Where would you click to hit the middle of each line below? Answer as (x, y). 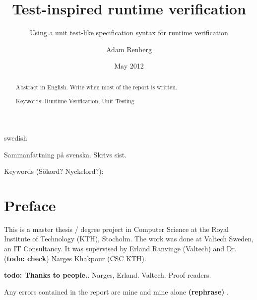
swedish (16, 137)
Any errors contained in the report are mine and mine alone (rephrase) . (116, 291)
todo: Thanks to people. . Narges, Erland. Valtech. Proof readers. (108, 275)
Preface (30, 205)
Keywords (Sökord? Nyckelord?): (54, 171)
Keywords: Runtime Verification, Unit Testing (75, 101)
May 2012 (129, 66)
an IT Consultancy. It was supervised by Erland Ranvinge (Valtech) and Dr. (120, 248)
